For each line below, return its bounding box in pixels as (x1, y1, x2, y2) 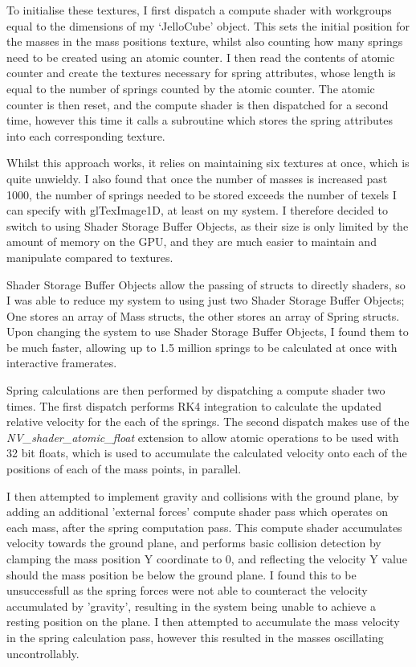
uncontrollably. (6, 644, 80, 661)
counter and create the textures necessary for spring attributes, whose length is (6, 64, 396, 81)
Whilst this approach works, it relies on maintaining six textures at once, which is (6, 154, 410, 171)
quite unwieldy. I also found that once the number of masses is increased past (6, 170, 388, 186)
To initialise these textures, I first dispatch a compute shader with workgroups (6, 2, 392, 18)
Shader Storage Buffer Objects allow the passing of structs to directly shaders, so (6, 276, 406, 293)
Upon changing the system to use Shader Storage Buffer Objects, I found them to (6, 323, 409, 340)
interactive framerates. (6, 354, 117, 371)
